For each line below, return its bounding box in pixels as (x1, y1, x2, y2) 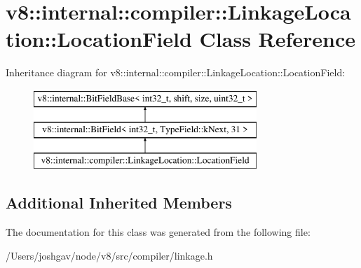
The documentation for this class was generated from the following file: (6, 225, 311, 239)
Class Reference (199, 24, 356, 53)
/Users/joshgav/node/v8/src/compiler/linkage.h (6, 248, 213, 262)
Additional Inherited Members (6, 192, 232, 213)
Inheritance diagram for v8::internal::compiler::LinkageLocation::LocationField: (6, 65, 346, 80)
